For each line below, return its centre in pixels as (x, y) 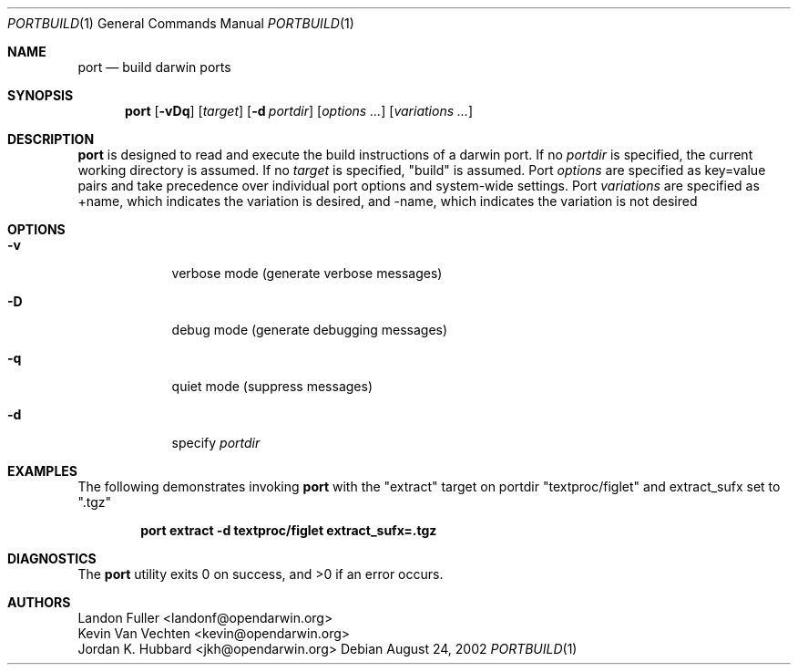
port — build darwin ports (154, 67)
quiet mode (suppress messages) (272, 386)
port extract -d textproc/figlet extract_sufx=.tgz (289, 530)
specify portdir (216, 443)
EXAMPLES (42, 471)
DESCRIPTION (51, 139)
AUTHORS (39, 602)
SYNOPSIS (41, 95)
